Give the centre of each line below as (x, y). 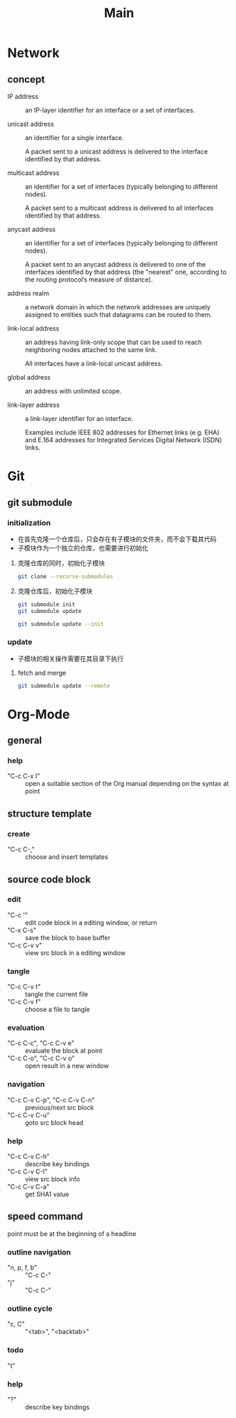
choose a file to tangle (58, 1009)
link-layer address (34, 405)
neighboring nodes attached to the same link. (91, 350)
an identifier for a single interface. (74, 138)
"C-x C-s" (22, 930)
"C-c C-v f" (24, 1002)
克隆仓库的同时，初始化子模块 (61, 563)
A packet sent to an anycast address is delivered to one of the (116, 264)
